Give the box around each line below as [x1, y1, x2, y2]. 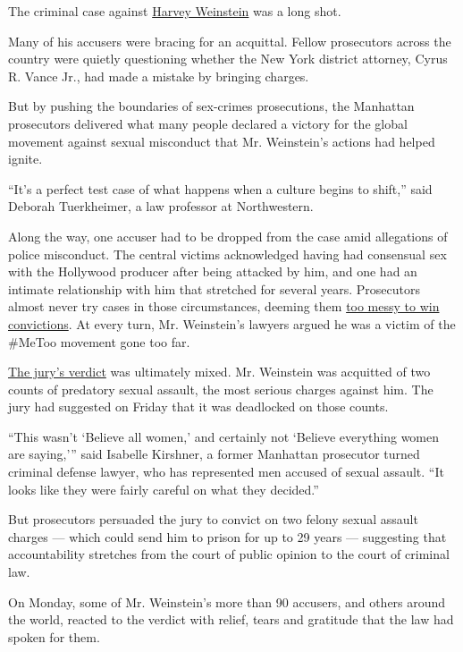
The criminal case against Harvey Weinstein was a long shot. [8, 2, 341, 20]
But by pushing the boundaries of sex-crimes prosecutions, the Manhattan [8, 97, 415, 115]
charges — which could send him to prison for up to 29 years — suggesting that [8, 527, 447, 546]
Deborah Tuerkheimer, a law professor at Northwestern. [8, 197, 314, 216]
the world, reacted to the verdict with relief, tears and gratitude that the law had [8, 610, 454, 629]
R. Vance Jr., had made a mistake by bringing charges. [8, 66, 309, 85]
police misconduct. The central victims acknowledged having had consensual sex [8, 244, 447, 263]
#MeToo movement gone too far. [8, 332, 190, 351]
